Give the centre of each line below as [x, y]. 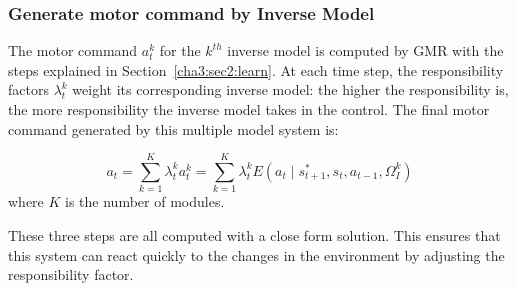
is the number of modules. [145, 201]
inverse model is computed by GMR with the [365, 50]
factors [28, 89]
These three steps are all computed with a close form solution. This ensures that [254, 234]
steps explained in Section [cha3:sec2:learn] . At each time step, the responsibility [256, 69]
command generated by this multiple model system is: [173, 128]
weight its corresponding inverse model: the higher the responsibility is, [290, 89]
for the [180, 50]
